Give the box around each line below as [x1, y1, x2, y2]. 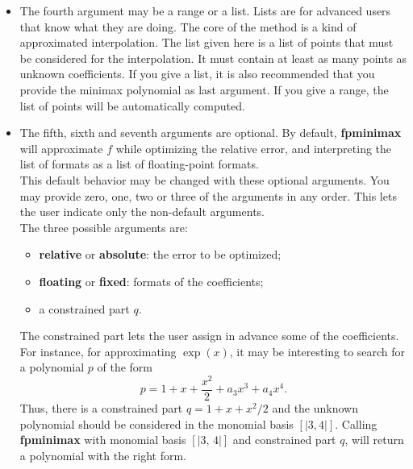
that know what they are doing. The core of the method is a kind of [19, 18, 357, 35]
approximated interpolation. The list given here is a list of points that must [19, 34, 394, 51]
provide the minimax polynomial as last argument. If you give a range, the [19, 81, 389, 98]
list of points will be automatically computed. [19, 97, 245, 114]
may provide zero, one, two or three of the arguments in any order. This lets [19, 187, 397, 204]
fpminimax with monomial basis [19, 431, 186, 448]
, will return [344, 431, 404, 448]
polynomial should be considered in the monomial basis [19, 415, 294, 432]
